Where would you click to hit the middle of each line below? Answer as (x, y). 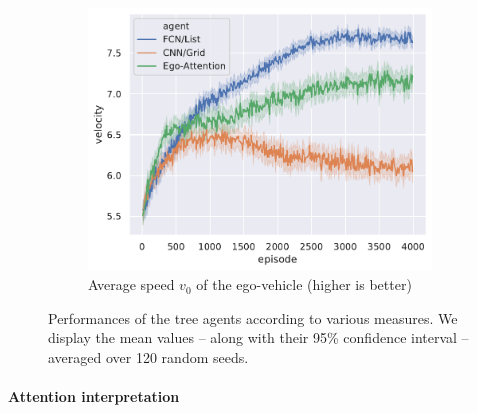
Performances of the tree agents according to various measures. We (253, 317)
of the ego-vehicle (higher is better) (304, 284)
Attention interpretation (94, 396)
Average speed (131, 284)
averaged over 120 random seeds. (148, 357)
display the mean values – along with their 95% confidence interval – (258, 337)
